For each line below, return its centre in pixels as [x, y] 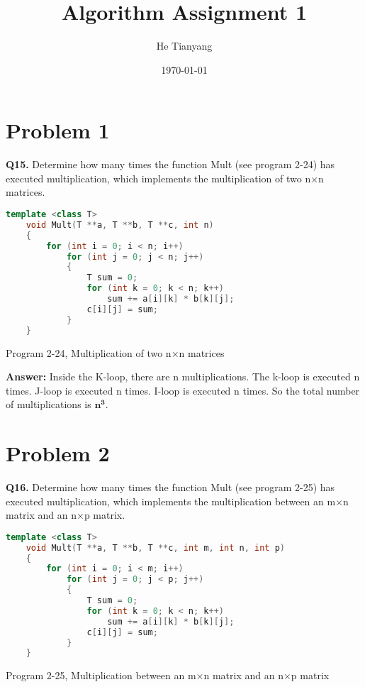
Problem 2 [58, 453]
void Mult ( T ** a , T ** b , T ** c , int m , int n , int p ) [156, 548]
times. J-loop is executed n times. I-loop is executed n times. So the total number [183, 390]
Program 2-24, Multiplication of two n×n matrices [115, 352]
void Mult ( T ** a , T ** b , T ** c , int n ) [120, 225]
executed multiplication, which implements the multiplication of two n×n [165, 178]
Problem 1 [58, 130]
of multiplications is [49, 404]
